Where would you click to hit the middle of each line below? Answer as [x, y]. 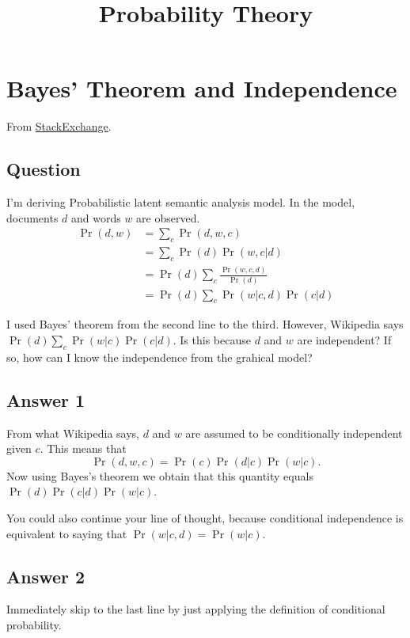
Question [44, 169]
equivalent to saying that [67, 533]
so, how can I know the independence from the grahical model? [159, 357]
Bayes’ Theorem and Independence [202, 88]
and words [96, 217]
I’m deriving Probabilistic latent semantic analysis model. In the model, [181, 202]
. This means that [83, 448]
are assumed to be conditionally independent [294, 433]
